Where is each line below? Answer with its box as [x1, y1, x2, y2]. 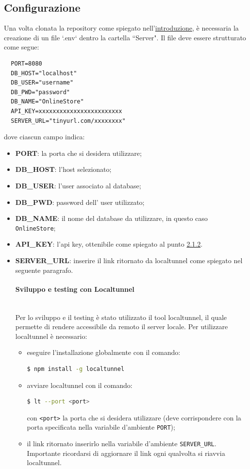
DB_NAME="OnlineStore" [11, 98, 84, 105]
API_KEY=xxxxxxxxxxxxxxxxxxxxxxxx [11, 107, 122, 115]
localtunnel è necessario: [15, 331, 87, 341]
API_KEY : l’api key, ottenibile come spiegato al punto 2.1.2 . [15, 239, 203, 249]
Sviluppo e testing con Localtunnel [15, 284, 134, 294]
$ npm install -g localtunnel [27, 365, 125, 372]
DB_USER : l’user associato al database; [15, 180, 141, 190]
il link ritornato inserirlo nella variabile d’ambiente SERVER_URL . [27, 438, 217, 448]
